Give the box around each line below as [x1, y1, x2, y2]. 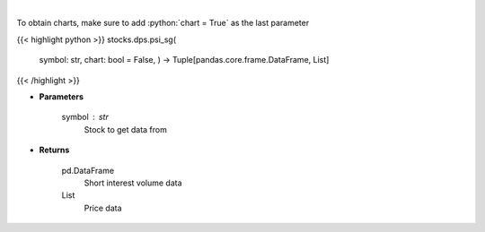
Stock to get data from [84, 124, 168, 134]
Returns [39, 144, 70, 156]
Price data [84, 202, 122, 213]
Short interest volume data [84, 177, 183, 188]
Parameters [39, 90, 84, 102]
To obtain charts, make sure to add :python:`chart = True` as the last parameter [16, 18, 310, 29]
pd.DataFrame [61, 165, 115, 176]
